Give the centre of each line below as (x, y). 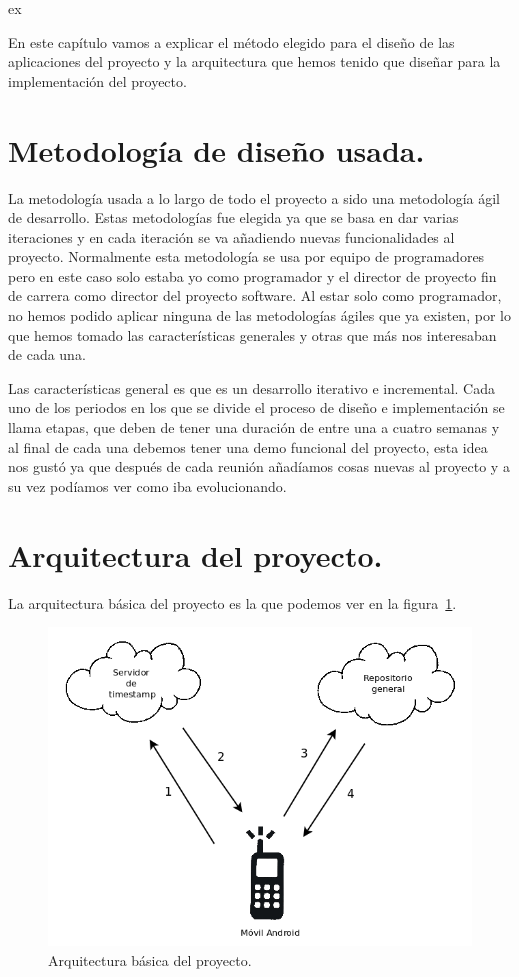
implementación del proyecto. (97, 80)
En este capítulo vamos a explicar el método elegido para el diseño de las (231, 41)
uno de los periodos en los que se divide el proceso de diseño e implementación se (256, 407)
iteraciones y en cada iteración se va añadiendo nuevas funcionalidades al (231, 236)
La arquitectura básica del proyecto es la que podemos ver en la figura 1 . (232, 602)
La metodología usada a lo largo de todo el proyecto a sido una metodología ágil (254, 197)
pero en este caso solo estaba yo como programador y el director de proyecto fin (252, 275)
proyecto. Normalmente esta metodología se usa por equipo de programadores (246, 256)
